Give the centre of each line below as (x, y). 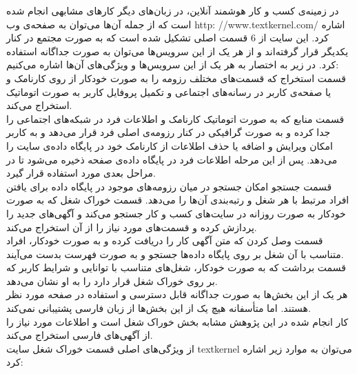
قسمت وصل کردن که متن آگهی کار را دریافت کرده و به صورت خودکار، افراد (165, 240)
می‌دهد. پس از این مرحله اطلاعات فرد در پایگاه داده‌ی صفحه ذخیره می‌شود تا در (172, 159)
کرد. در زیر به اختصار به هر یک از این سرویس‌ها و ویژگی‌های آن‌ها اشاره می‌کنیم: (173, 65)
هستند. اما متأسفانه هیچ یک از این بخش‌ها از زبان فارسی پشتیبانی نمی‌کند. (159, 308)
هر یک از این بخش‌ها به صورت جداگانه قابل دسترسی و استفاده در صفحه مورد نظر (177, 294)
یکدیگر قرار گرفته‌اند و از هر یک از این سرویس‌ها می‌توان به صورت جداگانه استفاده (177, 51)
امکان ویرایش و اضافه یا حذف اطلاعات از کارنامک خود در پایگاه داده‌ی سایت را (170, 145)
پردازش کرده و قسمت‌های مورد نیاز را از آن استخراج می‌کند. (132, 227)
